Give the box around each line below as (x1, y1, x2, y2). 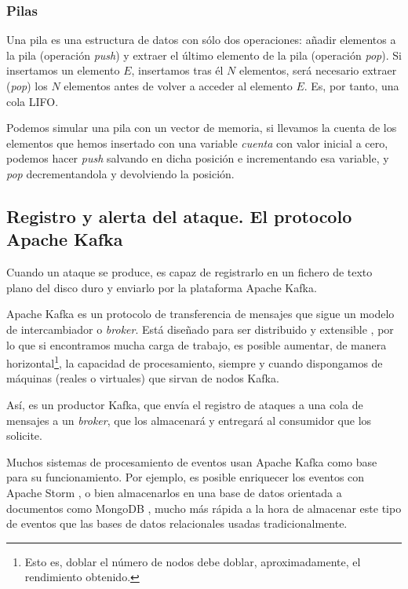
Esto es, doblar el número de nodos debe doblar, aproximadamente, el (24, 553, 361, 569)
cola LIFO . (6, 93, 59, 109)
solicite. (6, 427, 42, 444)
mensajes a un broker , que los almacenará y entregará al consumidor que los (6, 412, 372, 428)
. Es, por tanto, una (304, 78, 399, 93)
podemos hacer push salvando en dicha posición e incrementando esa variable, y (6, 150, 389, 166)
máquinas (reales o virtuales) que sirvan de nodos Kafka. (6, 370, 279, 386)
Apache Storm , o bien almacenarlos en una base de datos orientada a (6, 484, 342, 500)
